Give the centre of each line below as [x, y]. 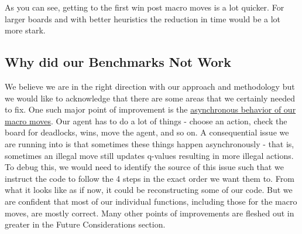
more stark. [25, 30]
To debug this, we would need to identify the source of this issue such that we [144, 167]
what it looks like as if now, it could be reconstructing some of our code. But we [149, 190]
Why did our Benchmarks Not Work [118, 62]
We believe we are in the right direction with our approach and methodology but [150, 86]
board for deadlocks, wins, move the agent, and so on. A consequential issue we [147, 132]
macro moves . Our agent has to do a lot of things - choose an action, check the [146, 121]
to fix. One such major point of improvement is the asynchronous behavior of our [150, 109]
